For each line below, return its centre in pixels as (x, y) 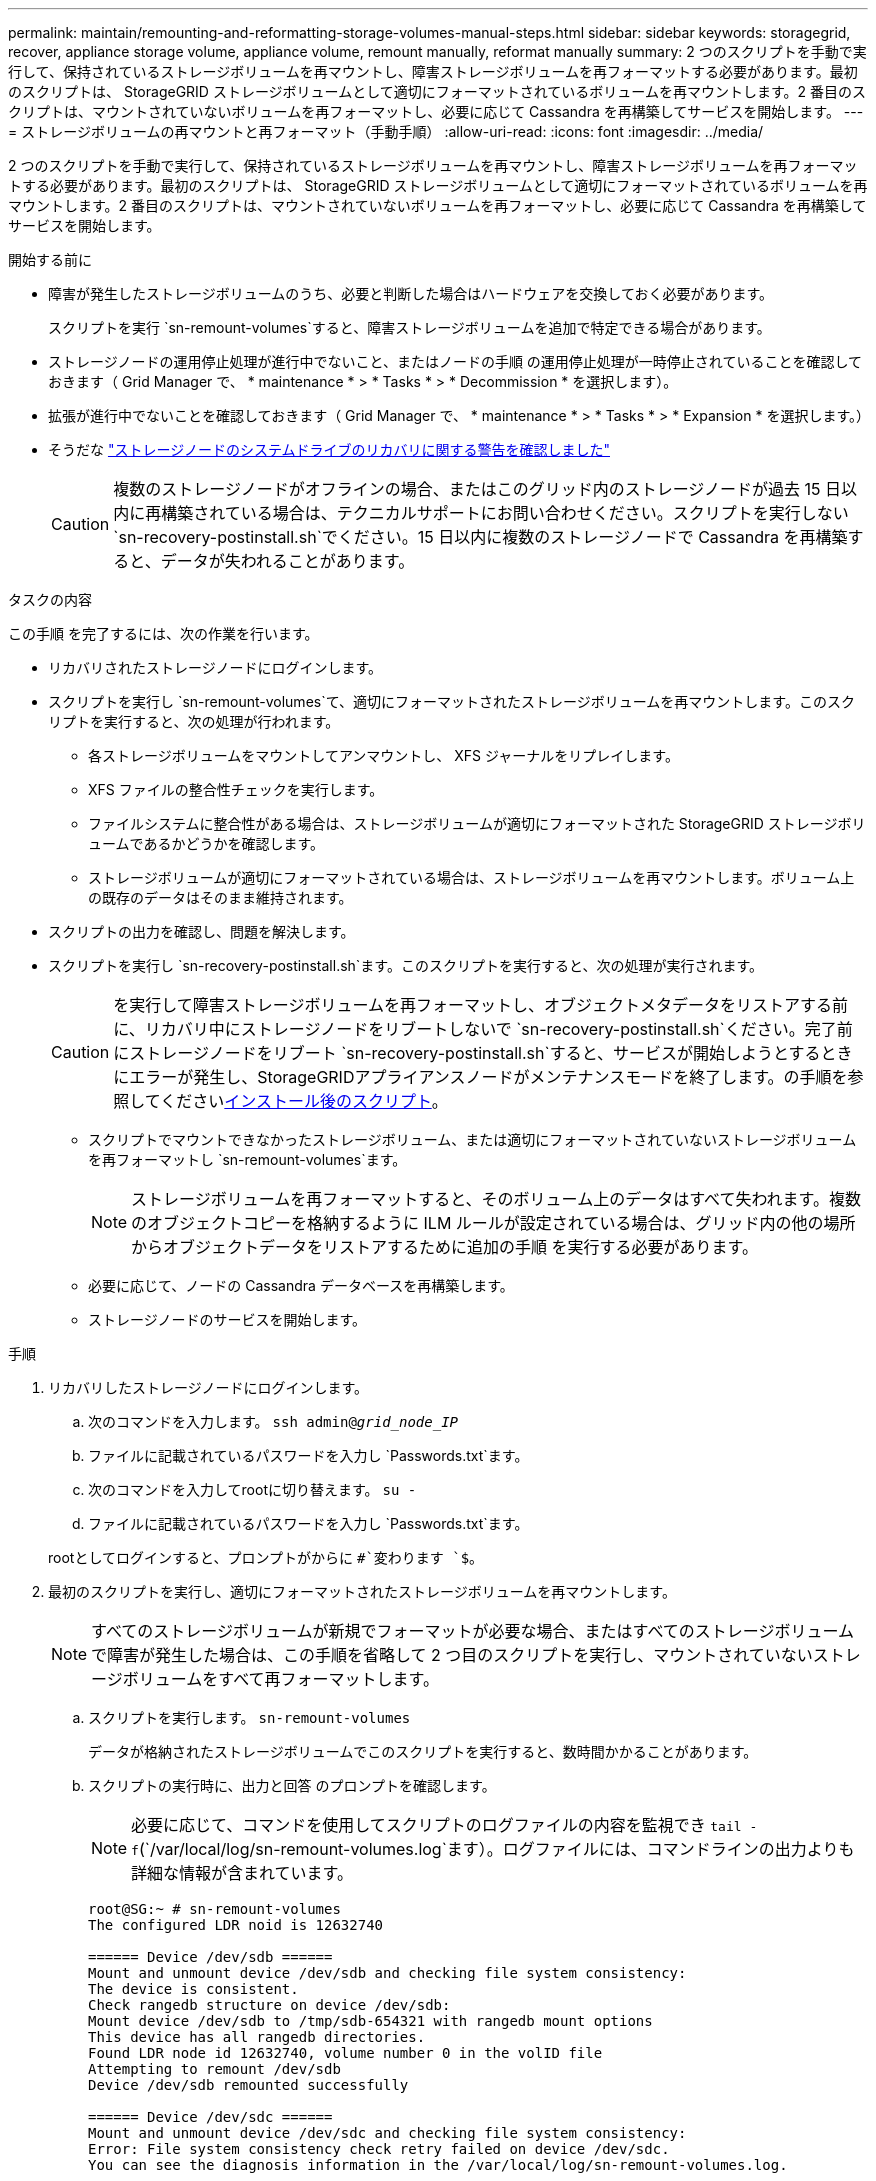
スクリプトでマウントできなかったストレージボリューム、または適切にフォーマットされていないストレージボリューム (472, 1139)
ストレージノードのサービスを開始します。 (227, 1319)
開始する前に (50, 259)
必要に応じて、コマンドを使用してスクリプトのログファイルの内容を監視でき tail (436, 1825)
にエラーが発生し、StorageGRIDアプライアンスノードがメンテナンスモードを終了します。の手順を (480, 1077)
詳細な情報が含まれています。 (242, 1873)
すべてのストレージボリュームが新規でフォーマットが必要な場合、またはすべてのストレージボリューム (472, 1631)
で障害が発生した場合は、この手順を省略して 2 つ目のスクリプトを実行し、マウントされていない (452, 1655)
